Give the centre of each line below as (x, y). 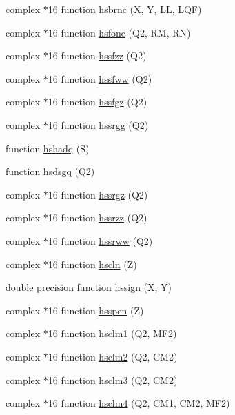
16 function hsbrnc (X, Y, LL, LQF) (125, 9)
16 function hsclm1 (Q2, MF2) (112, 333)
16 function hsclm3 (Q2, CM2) (113, 379)
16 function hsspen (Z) (96, 310)
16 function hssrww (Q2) (100, 240)
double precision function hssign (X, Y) (89, 287)
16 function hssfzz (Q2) (97, 55)
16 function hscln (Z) (92, 264)
